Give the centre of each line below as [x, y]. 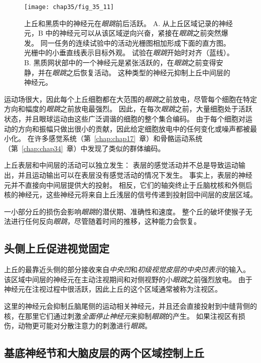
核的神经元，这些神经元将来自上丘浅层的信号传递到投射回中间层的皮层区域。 [130, 195]
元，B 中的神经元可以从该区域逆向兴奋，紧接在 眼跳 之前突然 [123, 33]
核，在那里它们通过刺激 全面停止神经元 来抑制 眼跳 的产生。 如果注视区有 [121, 316]
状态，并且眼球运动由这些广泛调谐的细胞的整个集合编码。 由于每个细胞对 [125, 118]
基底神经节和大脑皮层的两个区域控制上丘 [104, 353]
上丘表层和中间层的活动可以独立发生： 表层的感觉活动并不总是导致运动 [121, 165]
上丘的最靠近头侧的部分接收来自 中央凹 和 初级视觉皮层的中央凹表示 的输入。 [127, 269]
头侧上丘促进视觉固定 [57, 248]
